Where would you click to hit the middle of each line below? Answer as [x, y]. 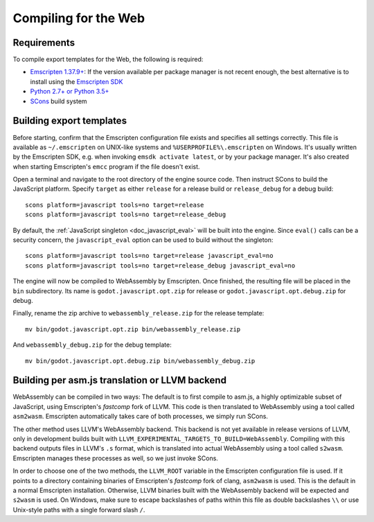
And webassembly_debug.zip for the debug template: [92, 345]
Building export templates [70, 121]
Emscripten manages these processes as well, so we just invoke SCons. [115, 458]
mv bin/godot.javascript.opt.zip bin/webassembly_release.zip [133, 329]
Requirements [44, 43]
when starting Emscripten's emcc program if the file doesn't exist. [106, 166]
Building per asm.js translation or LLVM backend [119, 380]
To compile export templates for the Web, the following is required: [108, 60]
